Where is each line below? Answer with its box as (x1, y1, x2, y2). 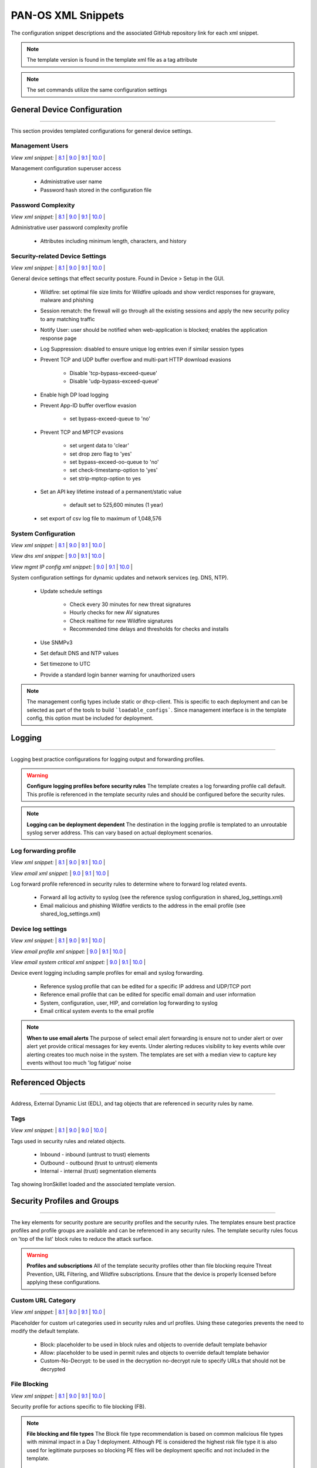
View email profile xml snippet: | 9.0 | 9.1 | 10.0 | (11, 948, 126, 955)
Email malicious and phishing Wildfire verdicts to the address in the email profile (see (40, 902, 246, 909)
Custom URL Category (11, 1296, 76, 1304)
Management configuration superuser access (11, 165, 122, 172)
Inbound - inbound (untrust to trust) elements (40, 1151, 150, 1158)
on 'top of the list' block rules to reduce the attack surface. (11, 1235, 153, 1242)
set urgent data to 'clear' (69, 442, 129, 449)
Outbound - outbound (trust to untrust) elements (40, 1159, 158, 1166)
